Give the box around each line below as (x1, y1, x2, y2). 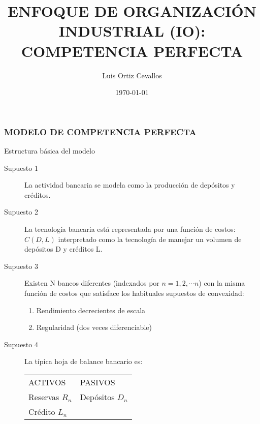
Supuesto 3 (4, 260, 38, 271)
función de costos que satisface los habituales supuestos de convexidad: (24, 287, 244, 298)
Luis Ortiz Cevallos (102, 70, 162, 80)
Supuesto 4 (4, 339, 38, 349)
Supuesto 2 (4, 206, 38, 217)
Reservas (28, 390, 59, 403)
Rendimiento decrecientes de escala (36, 305, 146, 315)
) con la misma (199, 278, 245, 288)
